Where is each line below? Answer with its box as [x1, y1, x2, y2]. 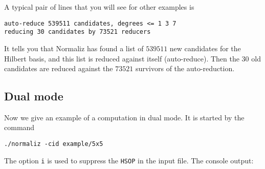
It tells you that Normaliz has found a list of [4, 43, 144, 53]
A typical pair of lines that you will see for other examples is [4, 2, 194, 12]
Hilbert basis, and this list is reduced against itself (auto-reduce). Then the [4, 53, 239, 64]
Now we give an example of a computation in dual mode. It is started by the [4, 112, 245, 122]
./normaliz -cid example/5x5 [4, 140, 103, 148]
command [4, 122, 35, 133]
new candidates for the [169, 43, 241, 53]
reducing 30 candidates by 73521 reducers [4, 28, 151, 36]
